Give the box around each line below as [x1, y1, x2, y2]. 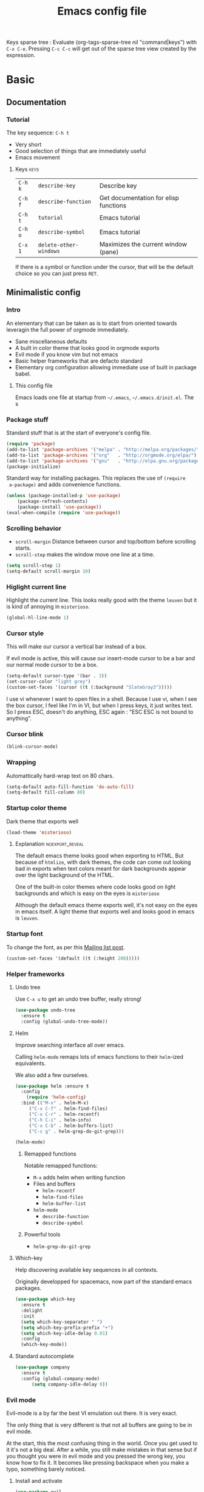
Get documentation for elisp [99, 193, 179, 202]
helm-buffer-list [42, 1201, 86, 1207]
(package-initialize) [6, 464, 61, 470]
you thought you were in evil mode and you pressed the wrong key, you [6, 1452, 185, 1460]
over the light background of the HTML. [15, 871, 114, 879]
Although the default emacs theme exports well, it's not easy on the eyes [15, 902, 198, 909]
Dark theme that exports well [6, 817, 79, 825]
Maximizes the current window [99, 240, 187, 249]
